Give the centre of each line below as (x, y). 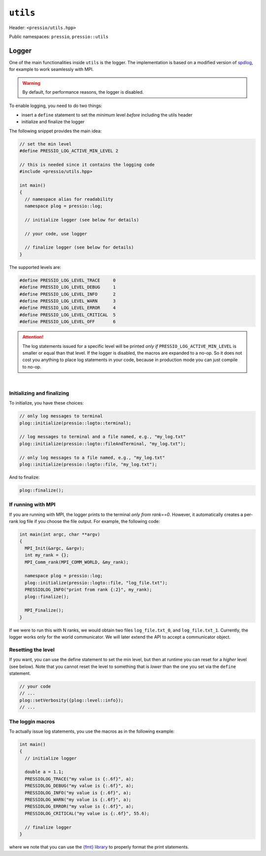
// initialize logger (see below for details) (82, 220)
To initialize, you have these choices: (46, 403)
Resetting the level (32, 650)
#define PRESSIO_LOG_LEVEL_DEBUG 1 (67, 287)
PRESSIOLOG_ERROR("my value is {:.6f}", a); (79, 806)
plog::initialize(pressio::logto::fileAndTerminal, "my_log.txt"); (103, 444)
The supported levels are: (35, 267)
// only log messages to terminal (61, 416)
